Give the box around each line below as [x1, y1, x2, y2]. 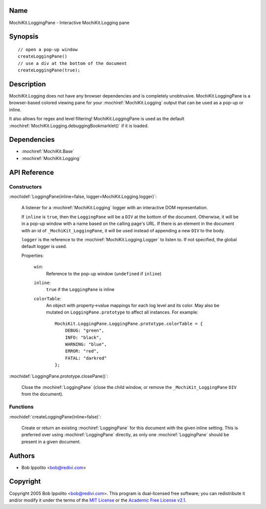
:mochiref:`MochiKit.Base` [21, 148, 74, 155]
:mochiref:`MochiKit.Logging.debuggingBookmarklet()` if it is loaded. [9, 123, 149, 128]
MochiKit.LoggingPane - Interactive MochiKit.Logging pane [9, 20, 130, 26]
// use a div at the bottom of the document [18, 61, 128, 66]
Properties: [21, 253, 44, 258]
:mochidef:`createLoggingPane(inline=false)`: [9, 414, 101, 419]
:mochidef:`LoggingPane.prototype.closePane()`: [9, 373, 108, 379]
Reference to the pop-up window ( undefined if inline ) [46, 271, 162, 277]
